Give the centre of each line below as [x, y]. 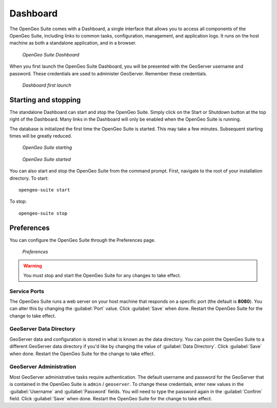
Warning [33, 266]
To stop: [18, 201]
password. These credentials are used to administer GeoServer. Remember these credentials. [108, 73]
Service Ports [27, 291]
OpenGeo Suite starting [47, 148]
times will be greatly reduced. [41, 135]
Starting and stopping [45, 100]
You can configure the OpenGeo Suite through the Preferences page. [83, 240]
